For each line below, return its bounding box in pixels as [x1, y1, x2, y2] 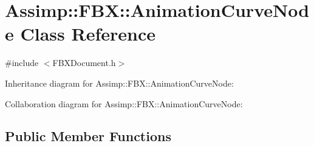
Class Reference [20, 21, 155, 46]
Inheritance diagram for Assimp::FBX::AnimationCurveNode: [5, 76, 234, 89]
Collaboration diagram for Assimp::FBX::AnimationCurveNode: [5, 97, 243, 110]
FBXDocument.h [52, 56, 116, 69]
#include [5, 56, 39, 69]
